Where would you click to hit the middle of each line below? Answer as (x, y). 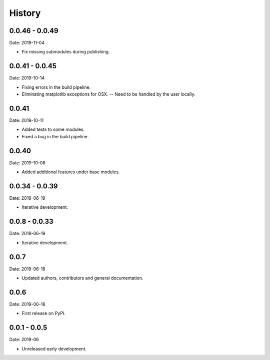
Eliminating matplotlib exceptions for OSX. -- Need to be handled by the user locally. (108, 94)
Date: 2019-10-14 (27, 78)
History (25, 13)
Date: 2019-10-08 (27, 163)
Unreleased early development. (54, 349)
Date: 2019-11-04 (27, 43)
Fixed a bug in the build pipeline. (55, 136)
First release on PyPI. (44, 313)
